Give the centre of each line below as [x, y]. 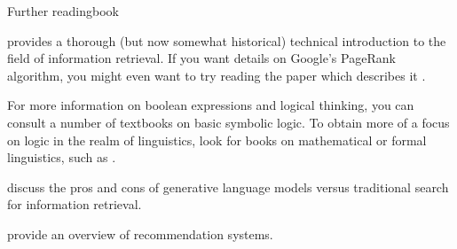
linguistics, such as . [62, 157]
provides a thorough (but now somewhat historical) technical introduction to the [227, 40]
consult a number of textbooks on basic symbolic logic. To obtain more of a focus [228, 122]
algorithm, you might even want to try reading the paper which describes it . [217, 75]
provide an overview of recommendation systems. [140, 233]
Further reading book [63, 11]
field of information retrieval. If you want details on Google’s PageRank [201, 58]
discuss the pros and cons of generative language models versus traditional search [228, 187]
